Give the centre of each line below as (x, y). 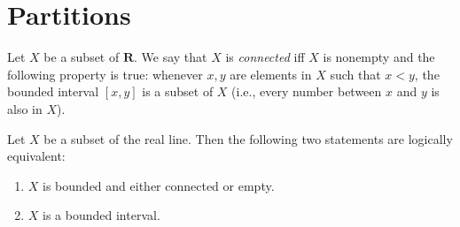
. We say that (171, 57)
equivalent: (36, 156)
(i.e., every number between (307, 91)
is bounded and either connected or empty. (159, 185)
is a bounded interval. (101, 215)
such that (355, 74)
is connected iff (265, 57)
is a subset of (178, 91)
